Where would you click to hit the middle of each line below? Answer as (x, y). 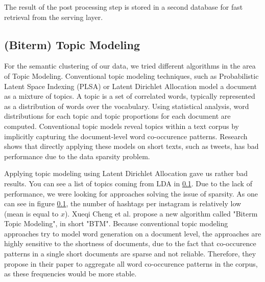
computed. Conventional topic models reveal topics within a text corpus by (122, 126)
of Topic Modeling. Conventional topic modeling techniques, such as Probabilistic (131, 75)
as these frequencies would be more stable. (70, 274)
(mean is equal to (31, 213)
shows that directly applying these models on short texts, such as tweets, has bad (131, 146)
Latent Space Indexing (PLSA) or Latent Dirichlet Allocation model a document (130, 86)
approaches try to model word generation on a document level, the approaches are (133, 233)
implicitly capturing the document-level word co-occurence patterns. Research (126, 136)
